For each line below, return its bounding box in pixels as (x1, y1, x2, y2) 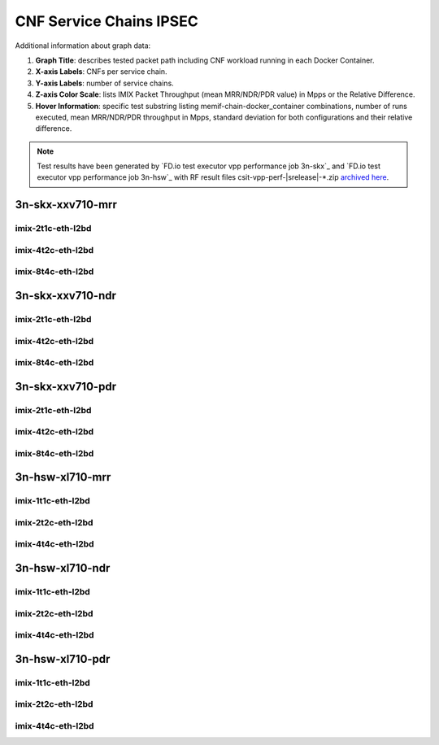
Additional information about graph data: (15, 41, 151, 50)
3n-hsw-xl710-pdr (15, 651, 111, 666)
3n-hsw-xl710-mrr (15, 470, 111, 484)
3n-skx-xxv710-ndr (15, 289, 117, 303)
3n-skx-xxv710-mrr (15, 198, 118, 211)
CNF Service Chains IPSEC (15, 12, 198, 30)
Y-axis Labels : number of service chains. (35, 78, 174, 88)
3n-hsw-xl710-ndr (15, 561, 111, 575)
